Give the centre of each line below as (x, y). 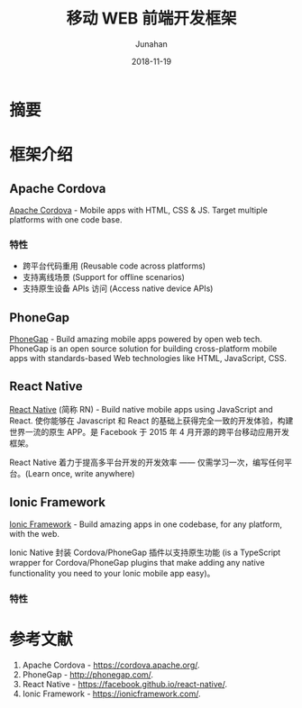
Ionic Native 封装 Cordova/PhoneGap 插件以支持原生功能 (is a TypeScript (145, 552)
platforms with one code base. (66, 219)
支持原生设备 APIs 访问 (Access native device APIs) (118, 288)
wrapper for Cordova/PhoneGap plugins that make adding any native (137, 562)
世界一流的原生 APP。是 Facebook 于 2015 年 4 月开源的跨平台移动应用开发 (150, 431)
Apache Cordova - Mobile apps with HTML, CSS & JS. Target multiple (138, 210)
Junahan (151, 44)
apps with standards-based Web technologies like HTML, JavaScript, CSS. (148, 359)
